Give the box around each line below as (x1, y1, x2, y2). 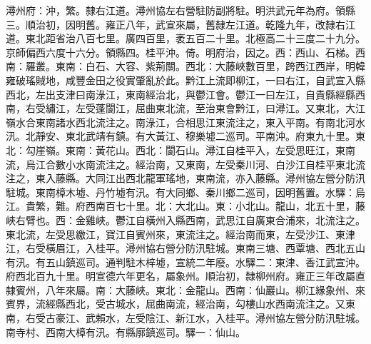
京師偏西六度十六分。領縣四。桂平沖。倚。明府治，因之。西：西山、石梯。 (6, 44, 355, 59)
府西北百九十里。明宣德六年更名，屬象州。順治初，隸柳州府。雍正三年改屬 (6, 268, 355, 283)
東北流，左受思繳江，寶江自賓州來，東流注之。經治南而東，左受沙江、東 (6, 226, 345, 241)
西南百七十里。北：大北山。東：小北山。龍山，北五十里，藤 (85, 198, 365, 213)
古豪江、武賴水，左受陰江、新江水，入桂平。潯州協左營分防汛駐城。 (45, 310, 365, 325)
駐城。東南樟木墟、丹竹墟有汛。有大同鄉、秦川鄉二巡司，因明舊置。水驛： (6, 184, 355, 199)
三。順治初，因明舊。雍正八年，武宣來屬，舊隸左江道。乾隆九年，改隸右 (6, 16, 345, 31)
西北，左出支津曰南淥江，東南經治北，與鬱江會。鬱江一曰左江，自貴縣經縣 (6, 86, 355, 101)
